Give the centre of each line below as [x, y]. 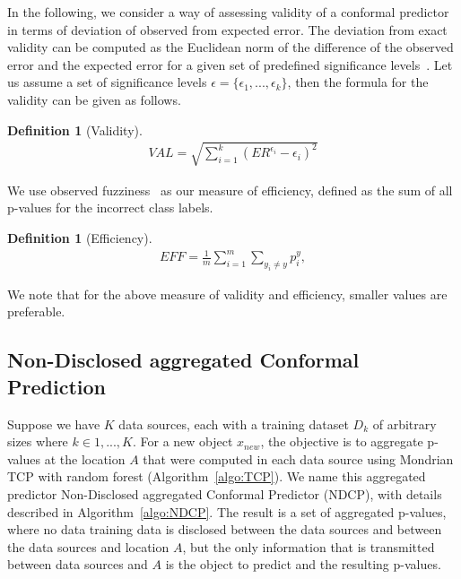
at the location [85, 458]
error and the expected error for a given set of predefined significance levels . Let [230, 64]
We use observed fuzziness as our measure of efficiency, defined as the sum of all [230, 190]
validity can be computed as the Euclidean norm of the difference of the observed [230, 47]
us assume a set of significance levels [107, 82]
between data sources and [78, 564]
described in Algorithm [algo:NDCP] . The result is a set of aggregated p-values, [227, 511]
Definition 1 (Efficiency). [80, 237]
